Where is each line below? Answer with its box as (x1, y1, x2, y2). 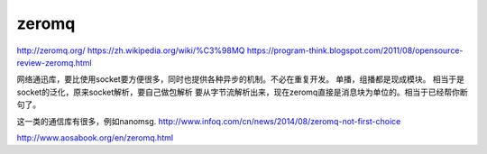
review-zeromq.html (16, 57, 92, 68)
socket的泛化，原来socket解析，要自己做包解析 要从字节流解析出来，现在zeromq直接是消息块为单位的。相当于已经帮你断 (16, 86, 468, 97)
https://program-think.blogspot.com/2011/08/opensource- (246, 45, 464, 56)
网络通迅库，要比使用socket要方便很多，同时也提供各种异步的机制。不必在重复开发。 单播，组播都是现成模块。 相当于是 (16, 74, 464, 85)
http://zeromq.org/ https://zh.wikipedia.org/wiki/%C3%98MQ (16, 45, 245, 56)
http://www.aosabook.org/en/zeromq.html (16, 131, 174, 143)
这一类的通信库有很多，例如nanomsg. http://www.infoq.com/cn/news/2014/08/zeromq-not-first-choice (16, 115, 401, 126)
